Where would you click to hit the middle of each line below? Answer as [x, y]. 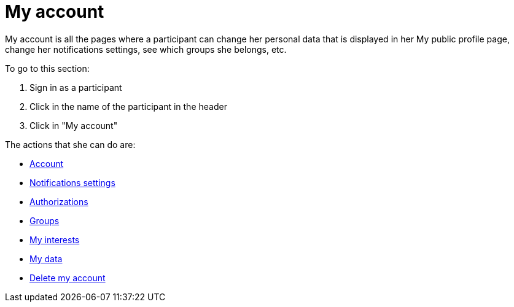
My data [46, 258]
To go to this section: [47, 68]
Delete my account [68, 278]
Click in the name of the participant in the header [128, 106]
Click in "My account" [74, 125]
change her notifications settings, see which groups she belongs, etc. [146, 49]
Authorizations [59, 201]
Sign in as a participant [76, 87]
